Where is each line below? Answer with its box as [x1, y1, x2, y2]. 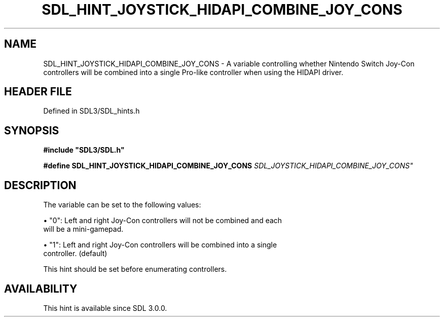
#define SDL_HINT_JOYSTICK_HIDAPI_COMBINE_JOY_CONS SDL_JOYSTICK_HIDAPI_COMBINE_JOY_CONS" [43, 161, 413, 170]
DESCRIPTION [4, 179, 77, 192]
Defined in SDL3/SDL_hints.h [43, 106, 140, 116]
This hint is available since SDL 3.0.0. [43, 303, 167, 312]
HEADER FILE [4, 85, 72, 98]
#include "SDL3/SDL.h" [43, 146, 125, 155]
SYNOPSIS [4, 124, 59, 137]
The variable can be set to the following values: [43, 200, 201, 209]
